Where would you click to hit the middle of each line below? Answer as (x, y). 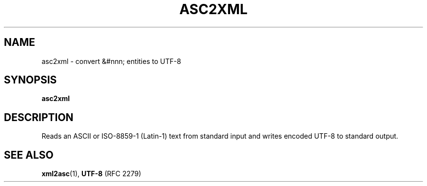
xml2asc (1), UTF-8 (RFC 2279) (91, 174)
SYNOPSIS (30, 80)
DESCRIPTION (39, 117)
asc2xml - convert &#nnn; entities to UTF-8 (111, 61)
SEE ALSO (29, 155)
